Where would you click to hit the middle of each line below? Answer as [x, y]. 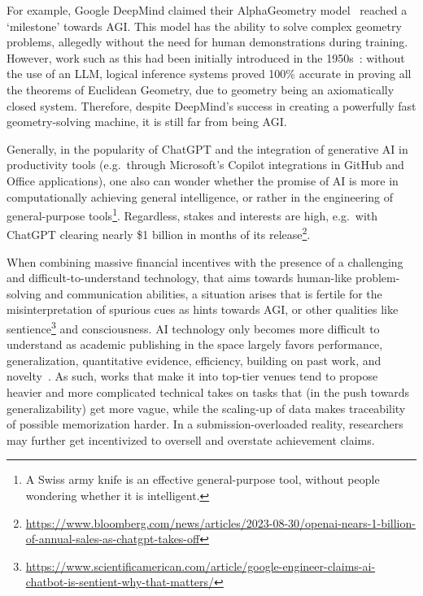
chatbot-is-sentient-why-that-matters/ [120, 582]
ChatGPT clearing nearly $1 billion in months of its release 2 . [159, 233]
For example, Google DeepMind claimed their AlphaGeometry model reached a [207, 10]
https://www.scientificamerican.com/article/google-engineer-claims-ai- [201, 566]
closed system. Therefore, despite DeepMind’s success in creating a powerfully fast [211, 105]
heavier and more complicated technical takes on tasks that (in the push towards [208, 392]
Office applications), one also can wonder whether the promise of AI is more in [203, 180]
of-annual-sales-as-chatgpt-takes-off [113, 539]
